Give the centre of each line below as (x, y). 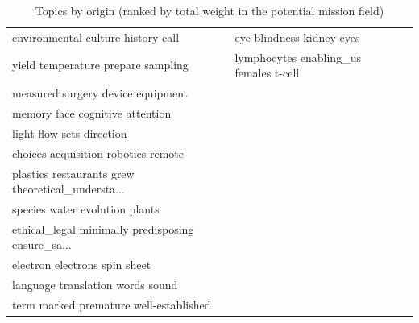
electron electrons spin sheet (82, 265)
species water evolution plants (86, 208)
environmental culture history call (96, 37)
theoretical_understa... (68, 189)
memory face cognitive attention (92, 112)
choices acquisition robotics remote (98, 153)
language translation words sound (95, 285)
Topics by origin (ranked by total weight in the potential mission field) (209, 10)
